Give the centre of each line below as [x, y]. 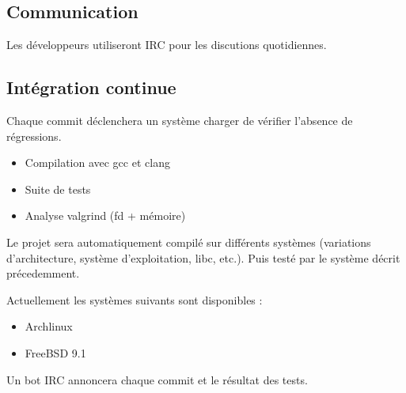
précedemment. [43, 273]
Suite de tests [58, 189]
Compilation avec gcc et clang [97, 162]
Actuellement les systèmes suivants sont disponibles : [135, 299]
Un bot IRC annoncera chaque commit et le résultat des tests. [157, 379]
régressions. [34, 136]
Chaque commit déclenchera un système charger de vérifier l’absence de [180, 120]
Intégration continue [91, 87]
